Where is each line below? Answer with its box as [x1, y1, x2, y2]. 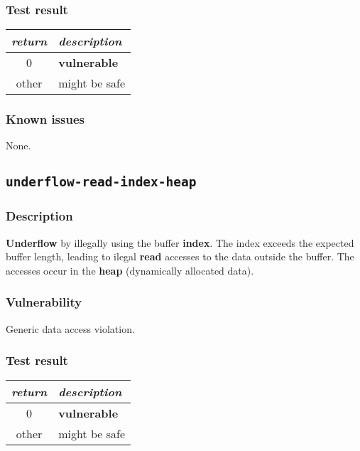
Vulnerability [6, 293, 82, 311]
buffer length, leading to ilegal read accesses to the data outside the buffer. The [6, 249, 354, 264]
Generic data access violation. [6, 321, 135, 336]
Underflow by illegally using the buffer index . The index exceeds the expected [6, 235, 354, 250]
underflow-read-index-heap [6, 174, 197, 190]
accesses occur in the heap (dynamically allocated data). [6, 262, 254, 277]
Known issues [6, 110, 84, 128]
